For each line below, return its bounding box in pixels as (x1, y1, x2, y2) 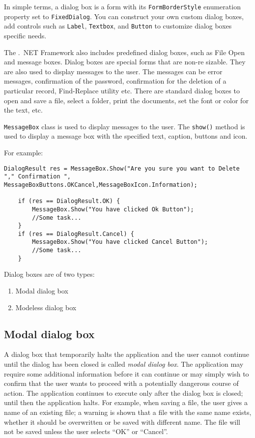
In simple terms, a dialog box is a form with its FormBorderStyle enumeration (4, 1, 241, 11)
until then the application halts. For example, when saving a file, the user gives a (4, 397, 248, 408)
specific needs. (4, 30, 47, 40)
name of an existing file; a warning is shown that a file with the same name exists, (4, 407, 252, 417)
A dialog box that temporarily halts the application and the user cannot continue (4, 349, 249, 359)
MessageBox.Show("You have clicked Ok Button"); (32, 205, 194, 213)
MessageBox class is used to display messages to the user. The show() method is (4, 121, 245, 131)
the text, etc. (4, 105, 43, 115)
